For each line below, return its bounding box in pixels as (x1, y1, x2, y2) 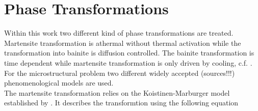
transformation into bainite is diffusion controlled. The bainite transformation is (4, 47, 254, 58)
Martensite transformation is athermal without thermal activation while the (4, 37, 241, 48)
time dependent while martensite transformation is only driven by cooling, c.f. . (4, 57, 252, 68)
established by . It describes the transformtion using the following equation (4, 97, 239, 108)
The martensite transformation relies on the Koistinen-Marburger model (4, 87, 230, 98)
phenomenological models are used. (4, 77, 114, 88)
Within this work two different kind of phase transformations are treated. (4, 27, 234, 38)
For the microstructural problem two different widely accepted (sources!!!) (4, 67, 235, 78)
